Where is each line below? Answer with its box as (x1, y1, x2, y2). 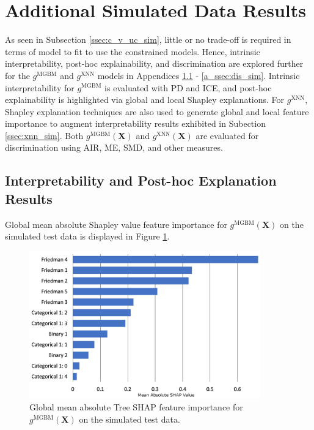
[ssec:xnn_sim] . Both (5, 129, 84, 141)
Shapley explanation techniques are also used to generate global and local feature (5, 105, 309, 118)
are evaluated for (195, 129, 259, 141)
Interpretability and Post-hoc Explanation (5, 171, 277, 190)
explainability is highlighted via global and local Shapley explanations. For (5, 93, 285, 106)
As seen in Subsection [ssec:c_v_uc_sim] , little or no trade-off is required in (5, 33, 291, 46)
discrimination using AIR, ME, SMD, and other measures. (5, 141, 223, 154)
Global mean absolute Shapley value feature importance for (5, 217, 227, 230)
